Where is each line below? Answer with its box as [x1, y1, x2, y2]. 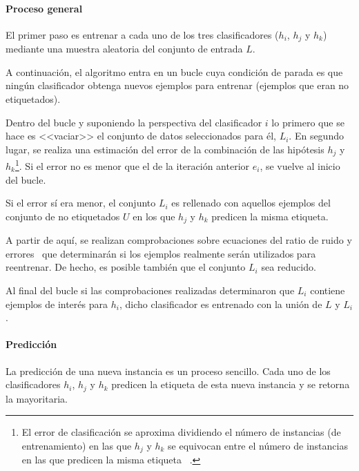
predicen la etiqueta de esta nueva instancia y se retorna [111, 377, 350, 392]
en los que [133, 209, 175, 223]
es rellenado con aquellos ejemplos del [171, 195, 331, 210]
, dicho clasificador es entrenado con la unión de [119, 296, 322, 311]
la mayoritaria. [6, 391, 68, 405]
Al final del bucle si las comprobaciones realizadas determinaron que [6, 282, 295, 297]
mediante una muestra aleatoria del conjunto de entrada [6, 41, 243, 56]
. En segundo [289, 128, 344, 143]
